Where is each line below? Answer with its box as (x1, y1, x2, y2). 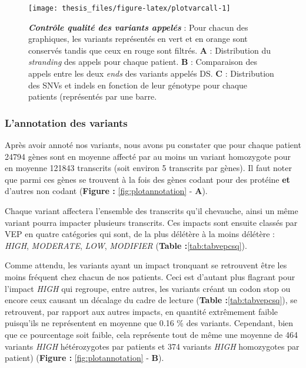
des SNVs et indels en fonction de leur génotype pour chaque (28, 78, 248, 91)
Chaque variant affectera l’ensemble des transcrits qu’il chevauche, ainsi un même (5, 205, 298, 216)
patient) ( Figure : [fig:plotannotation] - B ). (5, 351, 164, 364)
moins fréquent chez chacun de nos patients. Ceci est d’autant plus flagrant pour (5, 270, 295, 282)
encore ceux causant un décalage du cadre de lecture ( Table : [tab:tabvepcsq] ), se (5, 294, 298, 306)
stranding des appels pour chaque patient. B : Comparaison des (28, 55, 258, 68)
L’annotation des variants (5, 115, 128, 130)
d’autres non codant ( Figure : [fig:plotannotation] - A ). (5, 185, 208, 197)
